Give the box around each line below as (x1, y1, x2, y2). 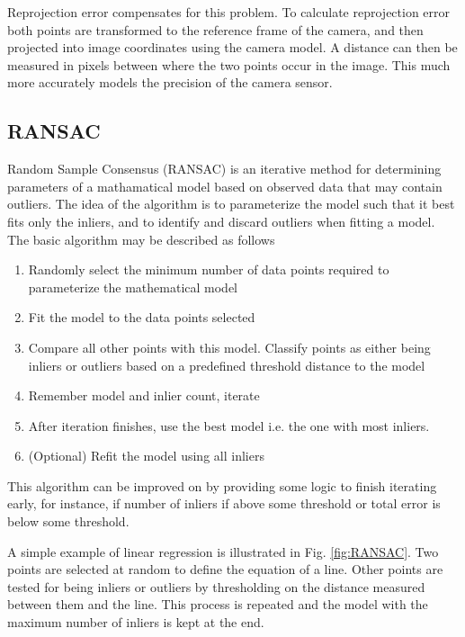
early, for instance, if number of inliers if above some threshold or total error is (7, 494, 441, 513)
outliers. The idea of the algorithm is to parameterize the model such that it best (7, 194, 455, 213)
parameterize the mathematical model (28, 277, 238, 296)
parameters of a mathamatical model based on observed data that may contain (7, 176, 443, 195)
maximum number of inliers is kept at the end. (7, 613, 264, 632)
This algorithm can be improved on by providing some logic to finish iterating (7, 476, 437, 495)
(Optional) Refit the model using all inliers (28, 446, 264, 465)
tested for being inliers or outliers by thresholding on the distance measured (7, 577, 425, 596)
